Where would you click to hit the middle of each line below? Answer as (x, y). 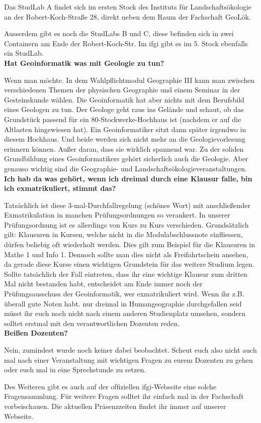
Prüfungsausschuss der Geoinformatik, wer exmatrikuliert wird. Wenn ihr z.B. (124, 294)
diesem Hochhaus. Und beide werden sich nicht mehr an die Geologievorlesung (125, 139)
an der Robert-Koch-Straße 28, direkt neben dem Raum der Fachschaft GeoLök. (128, 16)
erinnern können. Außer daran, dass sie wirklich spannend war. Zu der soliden (124, 148)
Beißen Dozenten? (36, 333)
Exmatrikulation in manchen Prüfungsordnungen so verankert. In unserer (117, 215)
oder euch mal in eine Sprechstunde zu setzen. (75, 369)
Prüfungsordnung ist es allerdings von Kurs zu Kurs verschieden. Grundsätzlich (126, 224)
